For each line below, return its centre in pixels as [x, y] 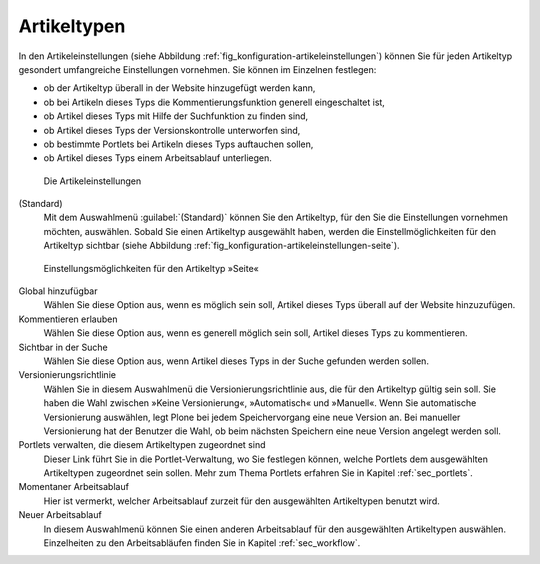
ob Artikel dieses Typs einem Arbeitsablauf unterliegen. [157, 158]
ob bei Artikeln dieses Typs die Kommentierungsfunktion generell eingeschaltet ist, [214, 102]
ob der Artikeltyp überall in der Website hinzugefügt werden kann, [179, 88]
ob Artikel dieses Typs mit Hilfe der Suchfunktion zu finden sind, [176, 116]
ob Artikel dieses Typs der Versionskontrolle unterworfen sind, [172, 130]
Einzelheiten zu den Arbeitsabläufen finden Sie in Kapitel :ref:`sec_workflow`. [202, 543]
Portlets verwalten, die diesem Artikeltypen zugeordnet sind [142, 445]
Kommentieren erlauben [68, 319]
